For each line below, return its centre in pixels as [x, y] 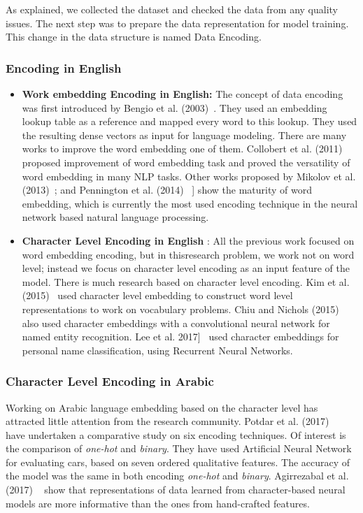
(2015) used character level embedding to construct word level [157, 295]
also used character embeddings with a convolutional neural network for [176, 323]
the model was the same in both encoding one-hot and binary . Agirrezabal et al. [177, 476]
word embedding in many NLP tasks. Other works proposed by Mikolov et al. [189, 176]
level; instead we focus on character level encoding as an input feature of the [186, 268]
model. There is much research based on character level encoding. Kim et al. [186, 281]
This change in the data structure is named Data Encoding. [134, 37]
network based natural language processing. [115, 217]
